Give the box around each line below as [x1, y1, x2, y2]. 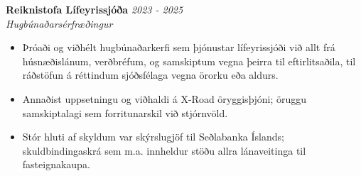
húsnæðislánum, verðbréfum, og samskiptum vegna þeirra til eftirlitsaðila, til [22, 53, 356, 68]
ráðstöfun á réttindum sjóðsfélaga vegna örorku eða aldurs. [22, 67, 279, 82]
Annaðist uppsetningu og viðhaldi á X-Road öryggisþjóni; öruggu [22, 91, 306, 106]
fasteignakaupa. [22, 157, 90, 172]
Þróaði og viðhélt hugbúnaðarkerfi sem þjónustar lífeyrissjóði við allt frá [22, 40, 335, 55]
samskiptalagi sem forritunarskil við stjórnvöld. [22, 105, 228, 120]
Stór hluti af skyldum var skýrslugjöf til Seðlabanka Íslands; [22, 129, 284, 144]
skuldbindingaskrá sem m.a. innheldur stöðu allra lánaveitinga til [22, 143, 306, 158]
